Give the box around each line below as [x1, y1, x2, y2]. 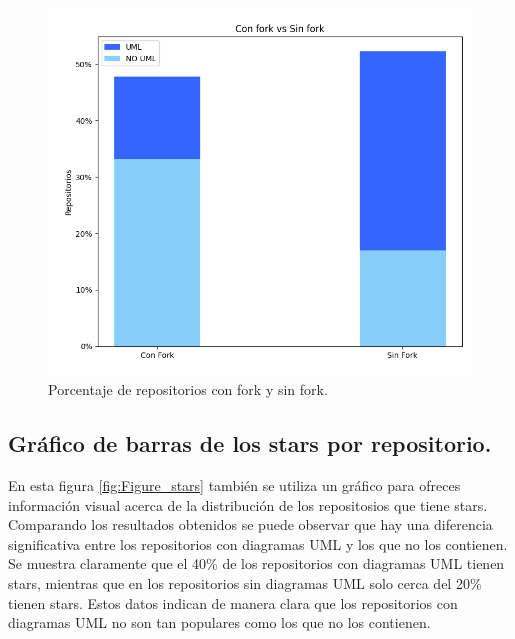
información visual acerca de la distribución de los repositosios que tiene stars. [8, 494, 488, 515]
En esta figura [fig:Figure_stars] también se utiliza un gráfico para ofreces [8, 474, 461, 495]
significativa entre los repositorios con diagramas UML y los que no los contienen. [8, 533, 508, 554]
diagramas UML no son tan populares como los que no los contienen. [8, 612, 431, 633]
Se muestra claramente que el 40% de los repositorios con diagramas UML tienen [8, 553, 505, 574]
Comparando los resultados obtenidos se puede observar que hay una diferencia [8, 514, 493, 535]
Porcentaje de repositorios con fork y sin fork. [48, 379, 328, 400]
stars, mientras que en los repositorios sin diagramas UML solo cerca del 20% [8, 572, 482, 593]
